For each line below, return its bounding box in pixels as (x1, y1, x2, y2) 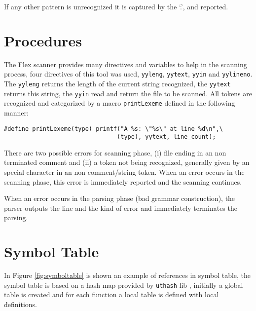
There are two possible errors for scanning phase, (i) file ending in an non (4, 147, 226, 157)
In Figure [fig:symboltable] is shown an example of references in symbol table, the (4, 270, 251, 280)
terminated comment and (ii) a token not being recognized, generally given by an (4, 157, 250, 167)
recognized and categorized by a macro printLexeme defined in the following (4, 98, 235, 108)
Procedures (4, 30, 82, 50)
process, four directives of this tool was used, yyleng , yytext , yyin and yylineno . (4, 69, 253, 79)
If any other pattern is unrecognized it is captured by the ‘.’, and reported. (4, 1, 228, 11)
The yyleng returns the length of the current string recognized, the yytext (4, 78, 231, 88)
